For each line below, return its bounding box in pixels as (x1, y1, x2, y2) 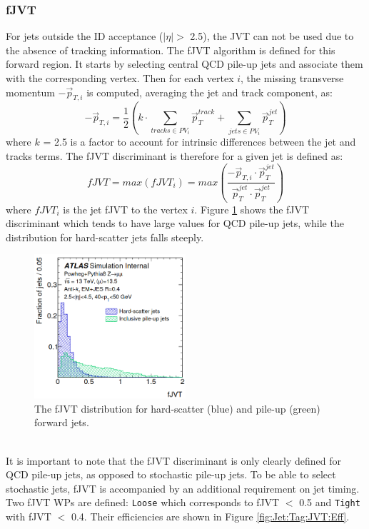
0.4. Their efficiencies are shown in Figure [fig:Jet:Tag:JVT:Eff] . (71, 509, 350, 524)
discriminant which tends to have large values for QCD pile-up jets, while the (6, 216, 344, 231)
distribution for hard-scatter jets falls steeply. (6, 229, 204, 244)
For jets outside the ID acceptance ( (6, 29, 163, 44)
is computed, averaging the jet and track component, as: (86, 84, 333, 99)
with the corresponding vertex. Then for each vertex (6, 71, 234, 85)
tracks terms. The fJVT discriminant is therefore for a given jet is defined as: (6, 148, 343, 163)
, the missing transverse (241, 71, 344, 85)
